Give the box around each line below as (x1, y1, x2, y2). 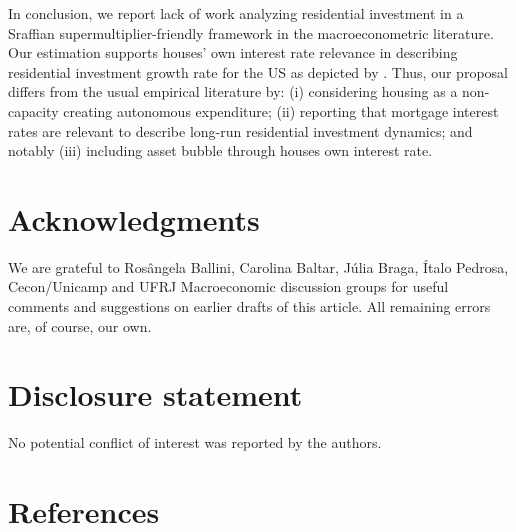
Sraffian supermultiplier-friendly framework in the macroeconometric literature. (8, 22, 494, 43)
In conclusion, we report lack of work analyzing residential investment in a (8, 3, 464, 23)
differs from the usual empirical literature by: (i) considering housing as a (8, 81, 458, 102)
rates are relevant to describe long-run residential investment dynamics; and (8, 120, 473, 141)
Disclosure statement (8, 374, 303, 415)
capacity (8, 100, 59, 121)
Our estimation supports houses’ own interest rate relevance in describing (8, 42, 458, 63)
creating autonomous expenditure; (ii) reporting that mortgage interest (63, 100, 499, 121)
